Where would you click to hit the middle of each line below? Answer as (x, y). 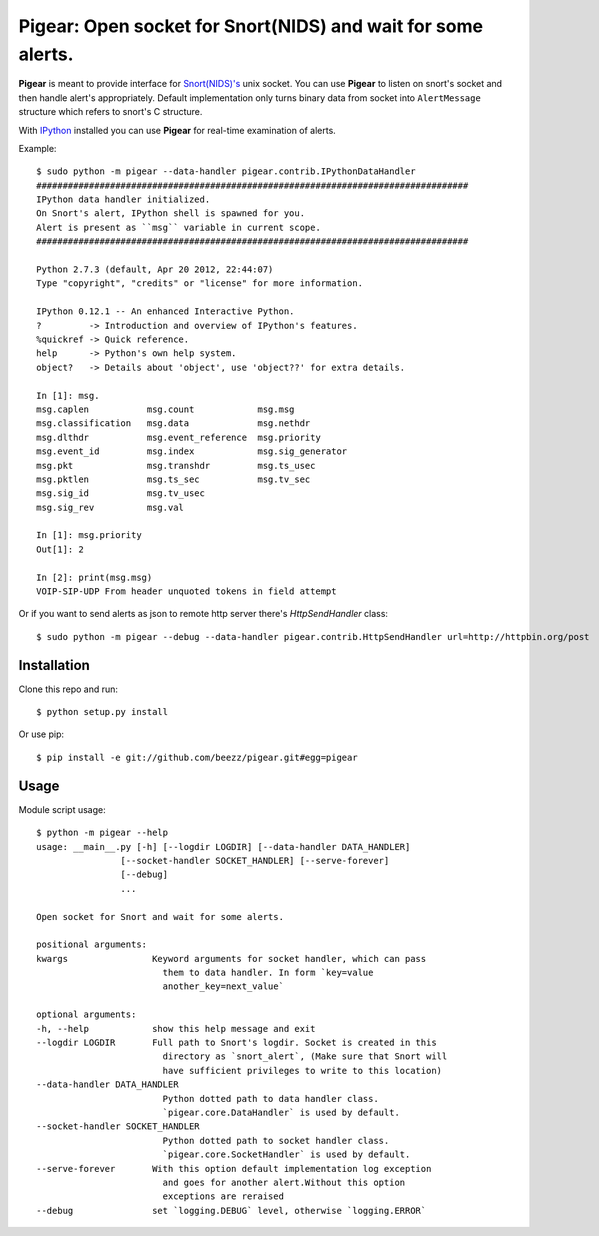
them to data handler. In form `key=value (268, 973)
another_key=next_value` (223, 986)
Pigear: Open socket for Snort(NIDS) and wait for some (251, 26)
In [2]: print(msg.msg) (94, 577)
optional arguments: (86, 1014)
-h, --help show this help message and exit (176, 1028)
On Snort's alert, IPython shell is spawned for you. (170, 213)
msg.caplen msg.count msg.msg (165, 409)
